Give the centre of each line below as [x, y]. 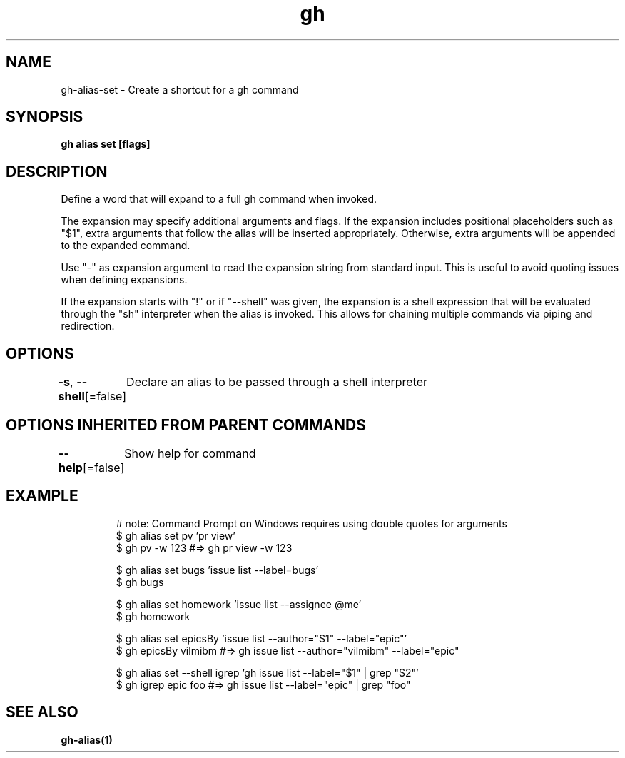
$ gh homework [153, 616]
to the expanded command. [126, 246]
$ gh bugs [140, 582]
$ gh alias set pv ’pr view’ [176, 535]
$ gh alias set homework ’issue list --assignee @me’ [239, 604]
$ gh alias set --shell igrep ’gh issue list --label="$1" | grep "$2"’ [267, 672]
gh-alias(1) [87, 739]
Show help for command [190, 453]
